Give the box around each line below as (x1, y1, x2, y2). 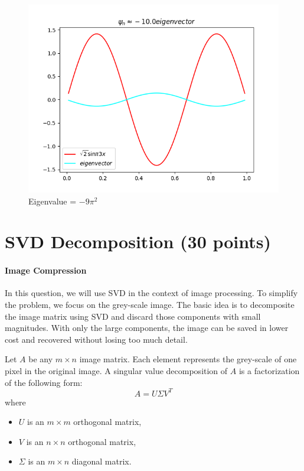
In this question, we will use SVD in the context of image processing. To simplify (5, 287, 298, 299)
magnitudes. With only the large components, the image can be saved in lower (5, 321, 289, 334)
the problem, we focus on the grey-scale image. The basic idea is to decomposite (5, 298, 295, 310)
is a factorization (238, 364, 300, 376)
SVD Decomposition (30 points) (5, 229, 272, 254)
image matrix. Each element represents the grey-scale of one (79, 353, 297, 365)
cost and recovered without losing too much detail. (5, 333, 188, 345)
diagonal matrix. (71, 455, 132, 467)
